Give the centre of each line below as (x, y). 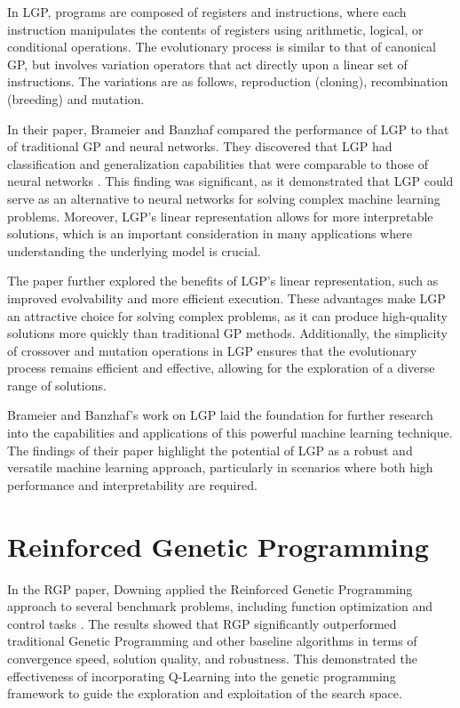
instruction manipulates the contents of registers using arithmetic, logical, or (215, 29)
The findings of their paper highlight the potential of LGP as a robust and (210, 450)
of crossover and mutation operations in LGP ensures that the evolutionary (212, 350)
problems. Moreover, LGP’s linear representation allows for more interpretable (220, 216)
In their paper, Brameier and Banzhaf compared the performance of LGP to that (228, 129)
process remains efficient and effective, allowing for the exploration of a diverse (221, 368)
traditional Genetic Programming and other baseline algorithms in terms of (212, 641)
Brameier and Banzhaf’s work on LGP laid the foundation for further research (220, 415)
